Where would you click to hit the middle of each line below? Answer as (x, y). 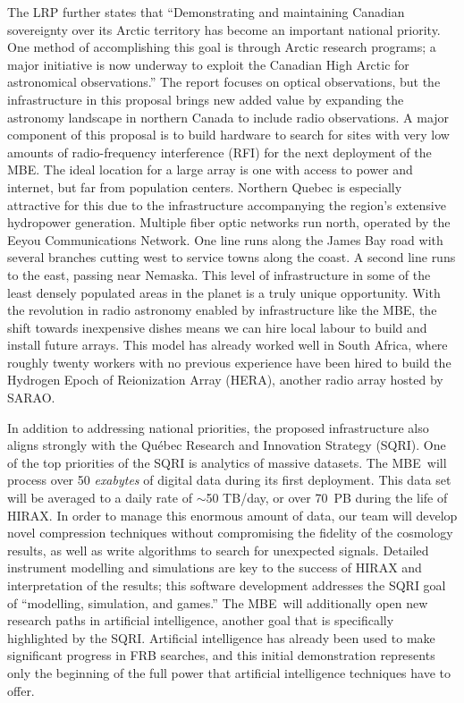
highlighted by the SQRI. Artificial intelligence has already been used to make (221, 637)
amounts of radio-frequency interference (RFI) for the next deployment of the (219, 152)
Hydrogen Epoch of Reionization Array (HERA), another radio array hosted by (225, 380)
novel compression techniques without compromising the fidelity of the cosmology (230, 533)
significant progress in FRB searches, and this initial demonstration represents (221, 655)
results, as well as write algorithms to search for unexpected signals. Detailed (218, 550)
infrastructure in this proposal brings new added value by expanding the (206, 99)
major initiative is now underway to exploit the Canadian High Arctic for (208, 64)
